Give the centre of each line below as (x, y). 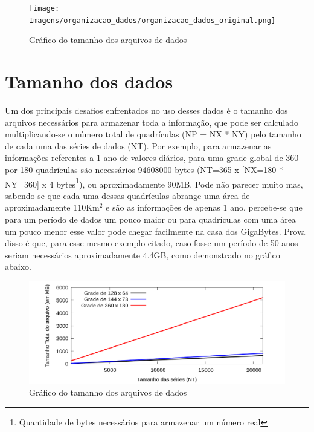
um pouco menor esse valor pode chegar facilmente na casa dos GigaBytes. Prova (155, 231)
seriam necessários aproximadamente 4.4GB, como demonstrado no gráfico (143, 254)
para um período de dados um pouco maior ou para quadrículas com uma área (150, 219)
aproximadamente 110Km (52, 207)
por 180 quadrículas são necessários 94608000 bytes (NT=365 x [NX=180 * (144, 169)
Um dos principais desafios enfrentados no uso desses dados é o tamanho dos (146, 110)
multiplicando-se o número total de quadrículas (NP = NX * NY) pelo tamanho (153, 134)
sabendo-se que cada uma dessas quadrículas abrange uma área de (127, 195)
